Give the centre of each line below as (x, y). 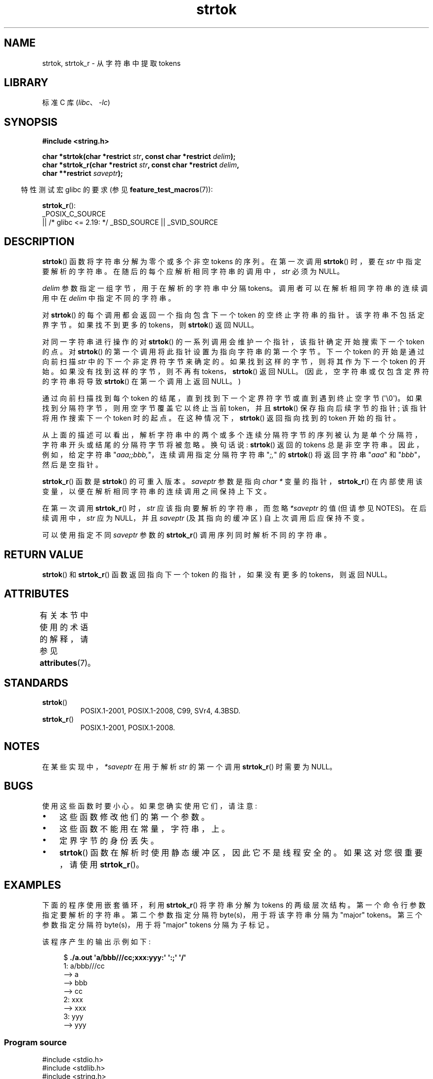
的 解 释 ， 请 (64, 639)
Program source (35, 1042)
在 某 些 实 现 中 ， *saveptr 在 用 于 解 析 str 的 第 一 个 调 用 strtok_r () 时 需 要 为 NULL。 (189, 766)
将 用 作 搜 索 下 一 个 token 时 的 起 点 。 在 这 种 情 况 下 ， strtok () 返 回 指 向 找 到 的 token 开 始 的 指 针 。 (221, 418)
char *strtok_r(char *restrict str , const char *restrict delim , (141, 165)
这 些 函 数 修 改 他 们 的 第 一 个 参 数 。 (134, 817)
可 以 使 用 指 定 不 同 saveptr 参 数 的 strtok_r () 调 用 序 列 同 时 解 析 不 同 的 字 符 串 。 (187, 535)
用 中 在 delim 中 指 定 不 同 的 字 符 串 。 (109, 298)
